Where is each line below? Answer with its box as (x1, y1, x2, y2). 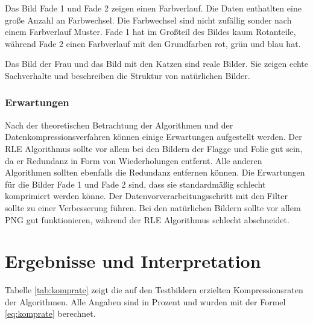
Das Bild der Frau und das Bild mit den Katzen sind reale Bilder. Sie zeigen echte (5, 57, 309, 70)
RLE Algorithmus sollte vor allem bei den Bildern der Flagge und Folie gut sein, (5, 142, 303, 154)
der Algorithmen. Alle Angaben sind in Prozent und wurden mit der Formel (5, 295, 286, 308)
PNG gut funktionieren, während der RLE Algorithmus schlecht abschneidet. (5, 213, 289, 226)
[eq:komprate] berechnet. (5, 307, 96, 320)
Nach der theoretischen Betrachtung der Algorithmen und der (5, 118, 233, 131)
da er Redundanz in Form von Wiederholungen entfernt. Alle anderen (5, 154, 262, 167)
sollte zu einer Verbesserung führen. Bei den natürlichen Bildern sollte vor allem (5, 201, 301, 214)
